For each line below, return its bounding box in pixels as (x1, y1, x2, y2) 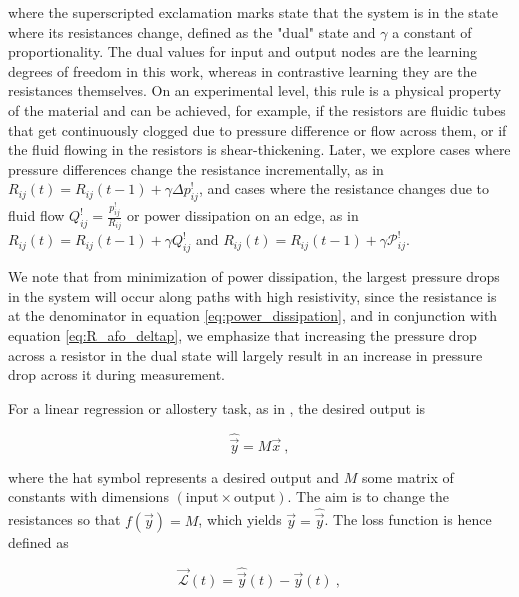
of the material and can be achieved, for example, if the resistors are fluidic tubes (8, 99, 506, 120)
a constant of (392, 21, 472, 42)
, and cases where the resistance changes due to (198, 178, 490, 199)
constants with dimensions (8, 486, 169, 507)
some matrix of (361, 466, 454, 487)
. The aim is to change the (287, 486, 449, 507)
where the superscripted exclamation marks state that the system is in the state (8, 2, 498, 22)
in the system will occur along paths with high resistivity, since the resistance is (8, 285, 497, 306)
